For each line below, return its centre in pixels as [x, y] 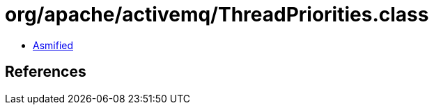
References [46, 72]
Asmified [53, 45]
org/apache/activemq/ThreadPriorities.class [217, 15]
